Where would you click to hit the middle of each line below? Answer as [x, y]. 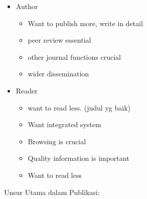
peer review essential [59, 40]
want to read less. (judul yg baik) [79, 107]
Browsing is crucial [57, 141]
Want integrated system [64, 124]
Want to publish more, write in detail [85, 23]
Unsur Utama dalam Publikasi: [52, 192]
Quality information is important [79, 158]
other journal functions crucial [74, 57]
